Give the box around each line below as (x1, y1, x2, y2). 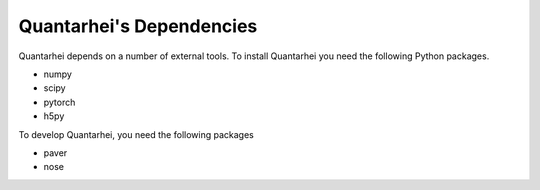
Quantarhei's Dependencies (18, 15, 258, 37)
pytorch (43, 96, 76, 108)
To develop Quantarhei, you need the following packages (18, 128, 254, 140)
